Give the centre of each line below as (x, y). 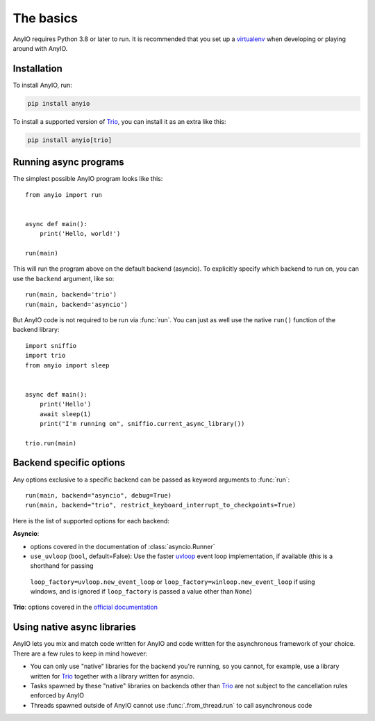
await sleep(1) (65, 414)
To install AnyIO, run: (42, 85)
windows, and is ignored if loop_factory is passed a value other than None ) (141, 592)
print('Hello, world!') (80, 234)
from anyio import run (64, 195)
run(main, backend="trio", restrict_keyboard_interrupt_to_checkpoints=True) (161, 505)
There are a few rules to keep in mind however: (80, 653)
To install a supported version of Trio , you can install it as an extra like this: (119, 121)
